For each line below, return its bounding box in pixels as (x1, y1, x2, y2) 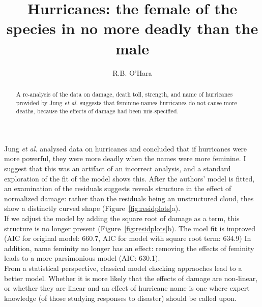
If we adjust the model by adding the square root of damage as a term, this (4, 213, 240, 224)
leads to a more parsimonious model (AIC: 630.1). (4, 253, 160, 263)
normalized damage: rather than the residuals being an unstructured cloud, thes (4, 193, 254, 203)
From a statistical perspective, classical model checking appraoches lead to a (4, 262, 242, 273)
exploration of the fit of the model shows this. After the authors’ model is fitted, (4, 173, 255, 183)
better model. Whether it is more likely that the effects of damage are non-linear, (4, 272, 258, 283)
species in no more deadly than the (6, 18, 258, 39)
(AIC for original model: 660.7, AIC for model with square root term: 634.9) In (4, 233, 251, 243)
